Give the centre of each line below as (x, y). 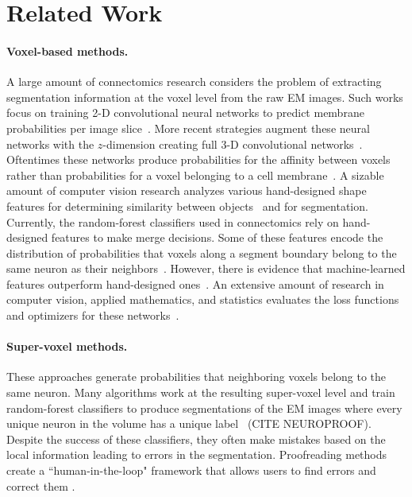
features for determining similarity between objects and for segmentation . (187, 206)
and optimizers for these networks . (93, 315)
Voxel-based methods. (67, 50)
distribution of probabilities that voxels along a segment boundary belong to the (202, 252)
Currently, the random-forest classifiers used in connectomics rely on (173, 221)
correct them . (41, 485)
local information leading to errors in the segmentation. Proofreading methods (197, 454)
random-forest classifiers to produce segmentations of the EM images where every (204, 408)
